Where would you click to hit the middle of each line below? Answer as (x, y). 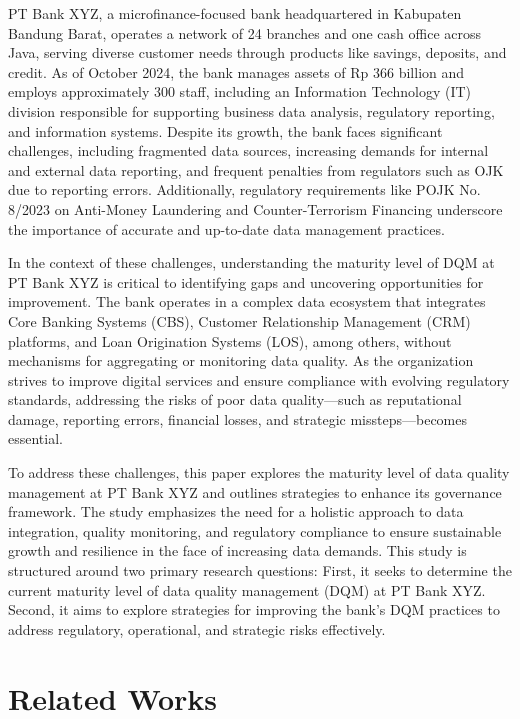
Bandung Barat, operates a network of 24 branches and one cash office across (245, 32)
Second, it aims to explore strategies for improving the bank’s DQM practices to (254, 609)
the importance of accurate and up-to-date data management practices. (226, 228)
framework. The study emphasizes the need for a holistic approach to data (236, 511)
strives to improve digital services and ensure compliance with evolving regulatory (259, 379)
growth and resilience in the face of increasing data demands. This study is (237, 550)
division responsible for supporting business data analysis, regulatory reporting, (251, 110)
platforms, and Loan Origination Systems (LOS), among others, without (230, 340)
